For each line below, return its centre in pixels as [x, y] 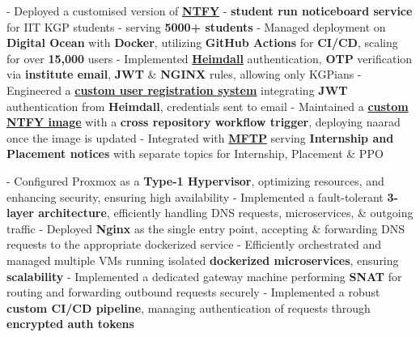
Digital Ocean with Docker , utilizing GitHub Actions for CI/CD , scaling [202, 43]
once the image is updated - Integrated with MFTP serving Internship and [200, 137]
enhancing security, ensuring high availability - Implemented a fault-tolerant [195, 196]
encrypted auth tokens [70, 324]
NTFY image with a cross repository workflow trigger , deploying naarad [204, 122]
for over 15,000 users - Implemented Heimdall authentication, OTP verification [210, 58]
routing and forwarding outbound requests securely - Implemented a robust [193, 292]
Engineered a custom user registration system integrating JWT [177, 90]
